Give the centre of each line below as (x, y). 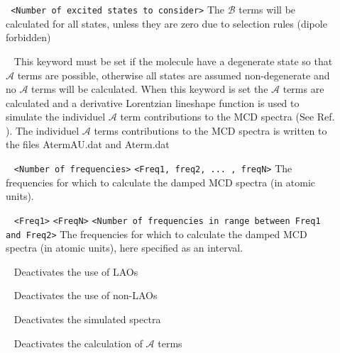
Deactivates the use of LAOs (76, 271)
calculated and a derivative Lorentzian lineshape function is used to (153, 102)
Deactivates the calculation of (78, 343)
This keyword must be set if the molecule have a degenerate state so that (173, 61)
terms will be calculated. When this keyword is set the (150, 89)
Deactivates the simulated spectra (87, 319)
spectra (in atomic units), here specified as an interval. (125, 248)
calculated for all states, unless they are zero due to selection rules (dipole (166, 23)
